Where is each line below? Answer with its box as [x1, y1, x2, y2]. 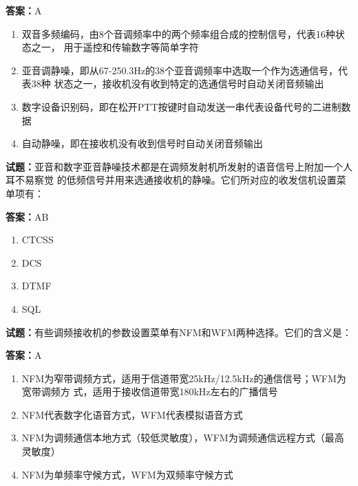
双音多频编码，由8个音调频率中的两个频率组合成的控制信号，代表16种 [21, 26, 335, 41]
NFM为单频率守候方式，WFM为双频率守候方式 [21, 467, 233, 481]
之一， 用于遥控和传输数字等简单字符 [31, 40, 199, 54]
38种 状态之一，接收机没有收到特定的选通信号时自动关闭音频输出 [31, 76, 324, 91]
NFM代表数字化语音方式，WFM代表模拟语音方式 [21, 407, 243, 421]
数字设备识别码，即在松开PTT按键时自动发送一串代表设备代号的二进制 [21, 99, 341, 113]
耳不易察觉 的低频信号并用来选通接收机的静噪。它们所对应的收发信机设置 [6, 173, 337, 187]
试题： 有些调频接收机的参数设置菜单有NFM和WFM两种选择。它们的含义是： [6, 324, 352, 339]
